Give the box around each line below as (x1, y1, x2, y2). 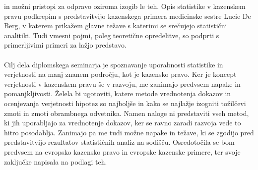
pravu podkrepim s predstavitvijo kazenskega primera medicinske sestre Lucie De (4, 10, 251, 21)
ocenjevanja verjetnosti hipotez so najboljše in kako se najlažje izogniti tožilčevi (4, 98, 246, 108)
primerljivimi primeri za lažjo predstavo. (4, 40, 127, 50)
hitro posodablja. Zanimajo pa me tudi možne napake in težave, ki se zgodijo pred (4, 127, 254, 137)
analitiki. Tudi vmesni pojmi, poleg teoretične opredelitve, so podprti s (4, 30, 219, 40)
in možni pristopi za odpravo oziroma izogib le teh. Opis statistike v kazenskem (4, 1, 246, 11)
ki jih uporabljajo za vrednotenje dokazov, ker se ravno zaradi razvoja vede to (4, 117, 241, 128)
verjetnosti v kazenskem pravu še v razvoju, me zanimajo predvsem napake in (4, 78, 241, 89)
